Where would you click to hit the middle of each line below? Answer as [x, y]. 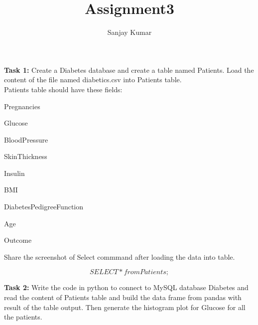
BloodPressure [26, 139]
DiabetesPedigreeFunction [44, 207]
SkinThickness [26, 156]
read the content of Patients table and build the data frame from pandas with [123, 297]
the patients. [23, 317]
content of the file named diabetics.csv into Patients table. [93, 80]
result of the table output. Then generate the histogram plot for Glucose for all [125, 307]
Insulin [14, 173]
